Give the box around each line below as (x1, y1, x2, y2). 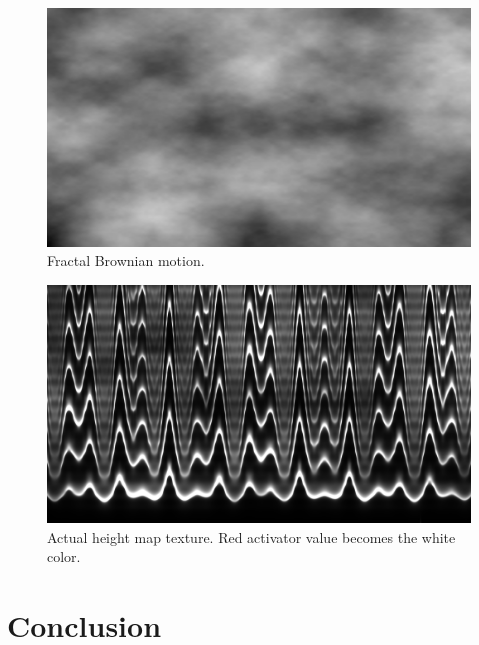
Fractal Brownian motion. (47, 250, 205, 271)
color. (47, 546, 81, 567)
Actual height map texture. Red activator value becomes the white (47, 526, 456, 547)
